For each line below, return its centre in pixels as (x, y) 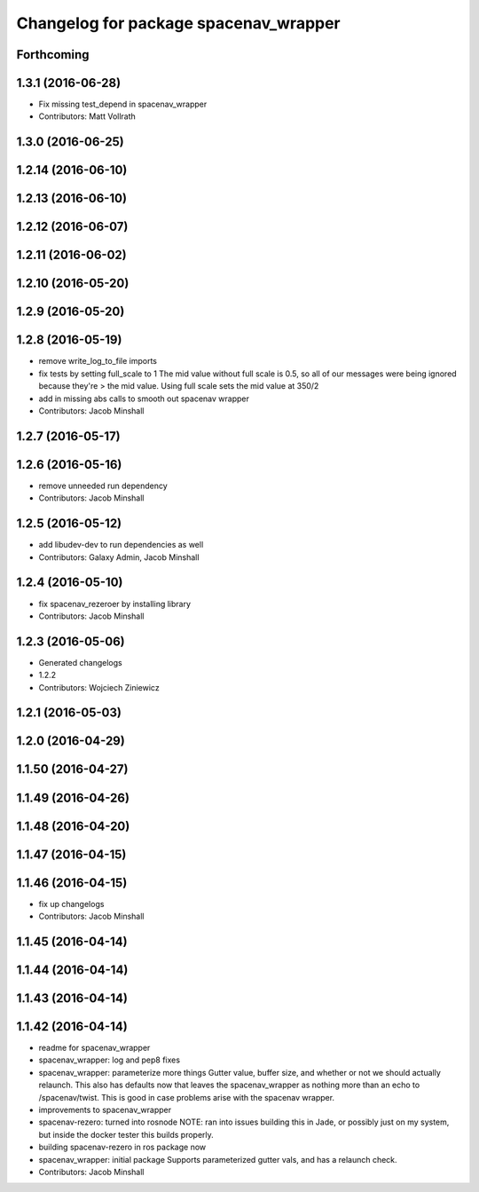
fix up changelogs (71, 904)
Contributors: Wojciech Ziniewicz (99, 687)
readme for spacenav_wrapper (94, 1047)
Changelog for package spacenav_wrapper (178, 23)
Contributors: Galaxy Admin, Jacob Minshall (119, 557)
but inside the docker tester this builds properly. (126, 1134)
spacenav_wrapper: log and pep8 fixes (110, 1060)
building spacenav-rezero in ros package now (122, 1147)
